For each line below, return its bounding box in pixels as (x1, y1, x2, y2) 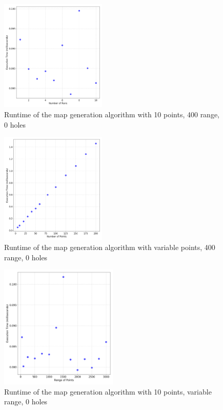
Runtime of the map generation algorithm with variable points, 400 (4, 242, 215, 253)
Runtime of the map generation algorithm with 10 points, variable (4, 386, 212, 397)
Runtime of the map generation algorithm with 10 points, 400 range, (4, 109, 220, 119)
